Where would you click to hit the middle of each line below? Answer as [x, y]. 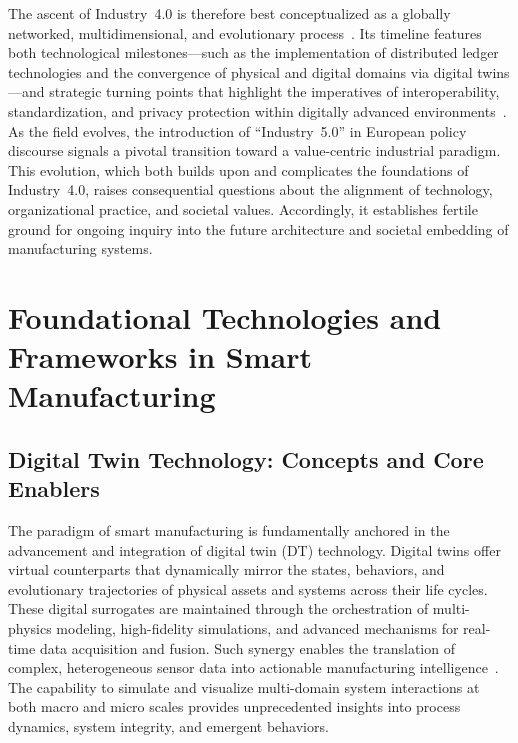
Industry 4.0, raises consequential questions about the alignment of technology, [250, 189]
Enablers [54, 488]
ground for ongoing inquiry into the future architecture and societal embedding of [258, 228]
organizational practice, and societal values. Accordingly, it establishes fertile [243, 208]
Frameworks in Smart [160, 356]
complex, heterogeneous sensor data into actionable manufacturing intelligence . [253, 667]
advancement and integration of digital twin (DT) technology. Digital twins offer [254, 549]
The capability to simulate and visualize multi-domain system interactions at [244, 686]
